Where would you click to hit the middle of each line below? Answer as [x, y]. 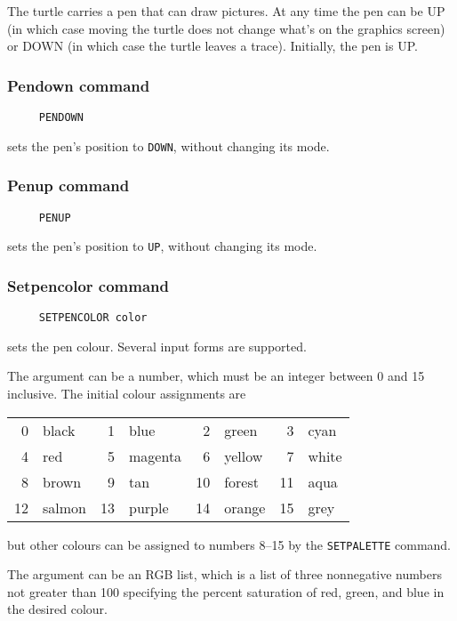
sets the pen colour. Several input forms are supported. [157, 346]
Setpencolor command [88, 285]
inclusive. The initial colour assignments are [127, 393]
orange [245, 507]
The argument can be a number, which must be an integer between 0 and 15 [216, 376]
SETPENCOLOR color [93, 318]
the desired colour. [57, 609]
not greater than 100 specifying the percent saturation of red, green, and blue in [226, 591]
